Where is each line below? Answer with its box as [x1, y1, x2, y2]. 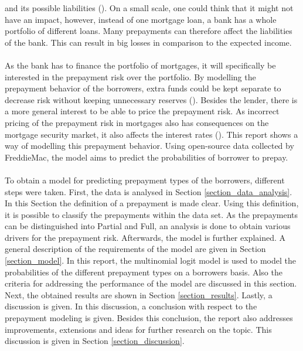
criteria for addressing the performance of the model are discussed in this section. [5, 277, 297, 289]
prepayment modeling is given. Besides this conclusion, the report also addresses [5, 312, 293, 324]
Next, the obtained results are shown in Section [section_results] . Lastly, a [5, 288, 273, 301]
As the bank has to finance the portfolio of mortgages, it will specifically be [5, 59, 276, 71]
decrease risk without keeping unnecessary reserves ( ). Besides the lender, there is [5, 93, 298, 105]
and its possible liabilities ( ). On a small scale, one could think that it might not [5, 2, 294, 13]
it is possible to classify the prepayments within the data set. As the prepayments [5, 208, 298, 220]
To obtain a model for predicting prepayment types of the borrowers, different [5, 173, 285, 186]
